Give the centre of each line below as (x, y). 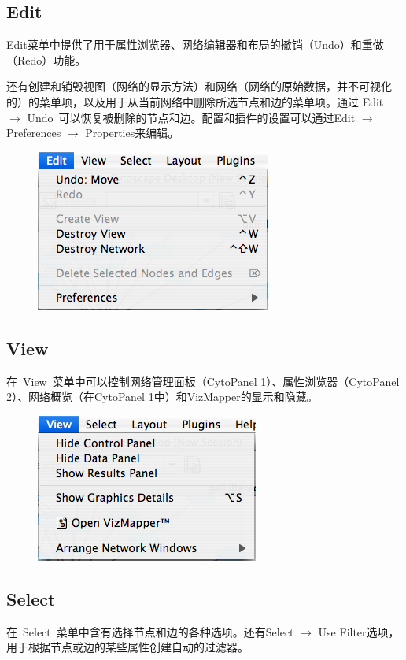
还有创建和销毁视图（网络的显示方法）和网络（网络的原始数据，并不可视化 (199, 86)
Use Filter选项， (359, 631)
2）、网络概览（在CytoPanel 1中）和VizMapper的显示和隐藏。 (162, 397)
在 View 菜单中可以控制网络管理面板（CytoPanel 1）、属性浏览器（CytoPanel (203, 381)
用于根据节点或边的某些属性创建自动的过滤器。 (127, 647)
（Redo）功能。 (46, 59)
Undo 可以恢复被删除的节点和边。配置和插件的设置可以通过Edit (191, 117)
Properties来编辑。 (132, 133)
